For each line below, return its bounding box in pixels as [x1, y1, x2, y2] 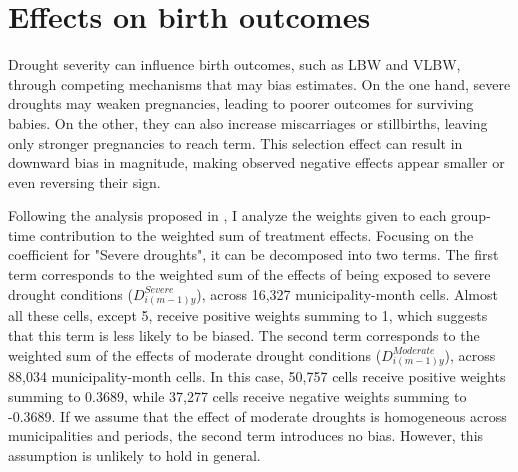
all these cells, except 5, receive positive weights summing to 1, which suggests [8, 305, 488, 326]
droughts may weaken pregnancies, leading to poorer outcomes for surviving [8, 93, 474, 114]
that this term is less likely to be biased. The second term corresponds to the [8, 325, 480, 346]
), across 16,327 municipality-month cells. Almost [196, 283, 498, 304]
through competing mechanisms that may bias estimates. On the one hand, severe [8, 73, 511, 94]
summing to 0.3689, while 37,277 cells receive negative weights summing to [8, 386, 467, 407]
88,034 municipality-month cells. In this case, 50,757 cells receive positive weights [8, 366, 506, 387]
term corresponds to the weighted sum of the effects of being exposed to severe [8, 264, 491, 285]
